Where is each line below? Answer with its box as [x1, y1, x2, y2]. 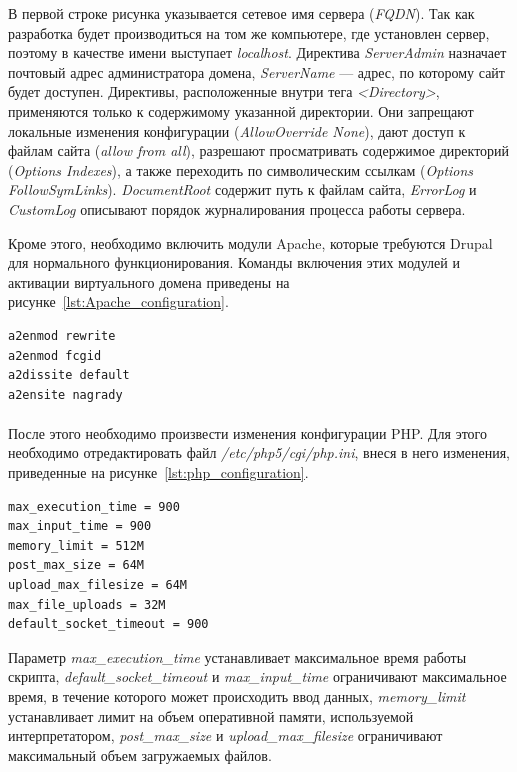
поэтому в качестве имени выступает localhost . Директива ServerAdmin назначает [8, 42, 507, 63]
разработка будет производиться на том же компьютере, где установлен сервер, [8, 22, 490, 43]
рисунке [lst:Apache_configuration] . [8, 291, 229, 312]
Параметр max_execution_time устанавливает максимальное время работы [8, 646, 467, 667]
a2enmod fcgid [8, 348, 102, 363]
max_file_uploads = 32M [8, 597, 166, 612]
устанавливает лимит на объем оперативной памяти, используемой [8, 705, 414, 726]
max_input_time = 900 [8, 519, 152, 534]
